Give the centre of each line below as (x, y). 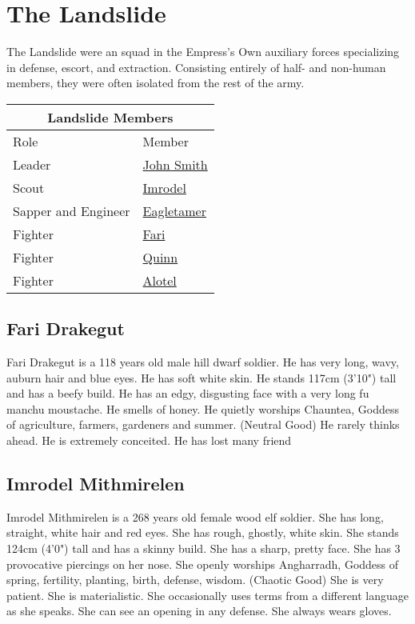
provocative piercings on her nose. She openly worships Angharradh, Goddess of (203, 564)
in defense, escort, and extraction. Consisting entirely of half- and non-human (196, 67)
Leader (32, 164)
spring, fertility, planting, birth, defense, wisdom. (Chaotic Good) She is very (195, 580)
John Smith (175, 164)
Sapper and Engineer (72, 210)
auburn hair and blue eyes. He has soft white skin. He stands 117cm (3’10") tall (202, 377)
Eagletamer (174, 210)
